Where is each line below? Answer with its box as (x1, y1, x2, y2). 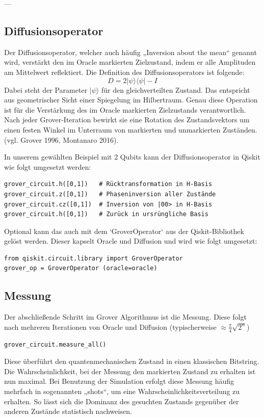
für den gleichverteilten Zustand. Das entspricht (101, 84, 250, 95)
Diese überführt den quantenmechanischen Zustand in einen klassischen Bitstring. (4, 356, 259, 367)
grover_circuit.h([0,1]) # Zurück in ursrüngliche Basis (4, 211, 208, 218)
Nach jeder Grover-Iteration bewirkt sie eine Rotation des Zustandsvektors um (4, 114, 250, 125)
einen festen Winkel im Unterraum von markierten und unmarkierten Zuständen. (4, 124, 257, 135)
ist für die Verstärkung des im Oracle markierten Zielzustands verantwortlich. (4, 104, 246, 115)
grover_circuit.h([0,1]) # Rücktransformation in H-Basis (4, 180, 213, 188)
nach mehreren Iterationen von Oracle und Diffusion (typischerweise (4, 321, 217, 332)
